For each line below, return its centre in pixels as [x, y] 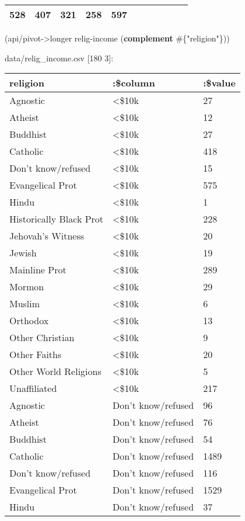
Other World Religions [55, 371]
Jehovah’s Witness [47, 236]
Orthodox [29, 321]
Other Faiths [36, 355]
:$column [134, 83]
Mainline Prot [38, 270]
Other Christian [42, 338]
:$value [219, 83]
